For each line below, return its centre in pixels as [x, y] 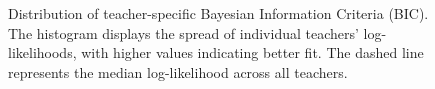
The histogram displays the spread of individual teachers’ [183, 32]
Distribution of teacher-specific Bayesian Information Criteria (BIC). [218, 13]
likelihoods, [42, 52]
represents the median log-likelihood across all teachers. [178, 71]
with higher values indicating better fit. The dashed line [252, 52]
